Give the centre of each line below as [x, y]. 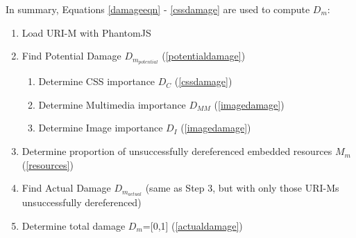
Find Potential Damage [71, 56]
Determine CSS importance [97, 81]
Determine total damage [74, 225]
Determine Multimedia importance [112, 104]
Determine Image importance [101, 128]
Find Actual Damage [66, 188]
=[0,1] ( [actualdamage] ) [193, 225]
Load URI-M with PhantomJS [86, 32]
